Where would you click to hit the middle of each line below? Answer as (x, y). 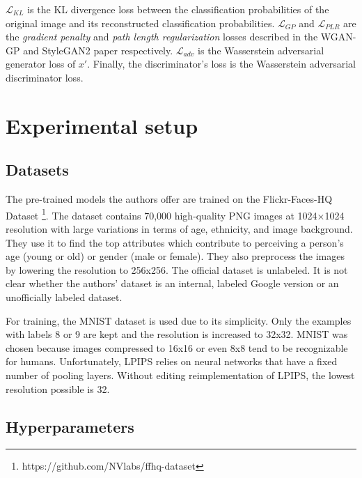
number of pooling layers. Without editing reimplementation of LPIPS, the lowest (180, 375)
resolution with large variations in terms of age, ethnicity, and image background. (179, 228)
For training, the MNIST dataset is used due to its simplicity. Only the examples (179, 320)
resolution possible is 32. (58, 388)
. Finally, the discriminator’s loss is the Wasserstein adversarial (221, 64)
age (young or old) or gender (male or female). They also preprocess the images (175, 256)
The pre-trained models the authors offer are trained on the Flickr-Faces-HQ (169, 199)
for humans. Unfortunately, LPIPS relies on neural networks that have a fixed (172, 361)
